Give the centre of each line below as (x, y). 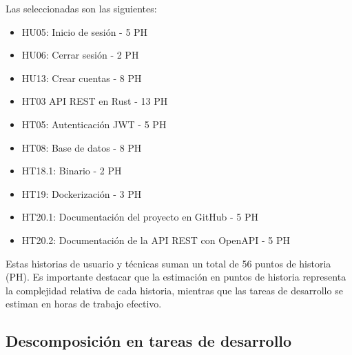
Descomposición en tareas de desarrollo (149, 341)
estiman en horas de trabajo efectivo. (84, 304)
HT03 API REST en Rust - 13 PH (95, 101)
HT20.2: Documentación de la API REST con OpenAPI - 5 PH (156, 240)
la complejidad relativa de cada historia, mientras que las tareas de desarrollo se (174, 290)
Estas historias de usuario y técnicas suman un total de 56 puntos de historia (168, 263)
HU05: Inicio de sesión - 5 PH (85, 31)
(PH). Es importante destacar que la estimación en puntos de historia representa (176, 277)
